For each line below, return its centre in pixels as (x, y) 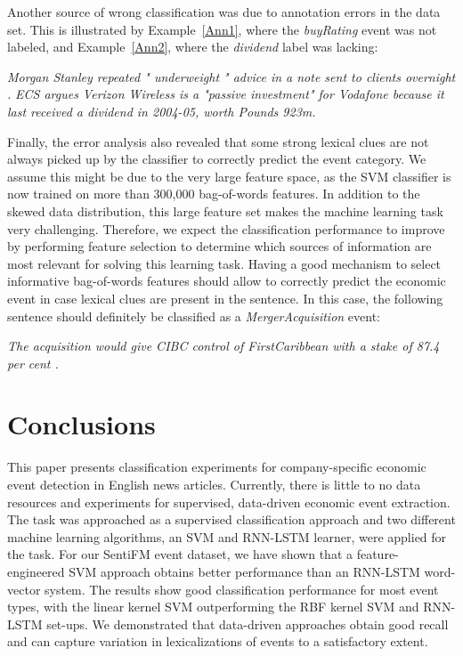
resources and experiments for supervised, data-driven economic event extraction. (229, 502)
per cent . (33, 363)
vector (24, 589)
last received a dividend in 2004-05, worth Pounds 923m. (162, 111)
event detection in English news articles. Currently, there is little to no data (214, 484)
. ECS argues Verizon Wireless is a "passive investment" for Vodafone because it (226, 94)
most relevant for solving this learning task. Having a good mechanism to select (224, 263)
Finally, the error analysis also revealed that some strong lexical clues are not (218, 141)
